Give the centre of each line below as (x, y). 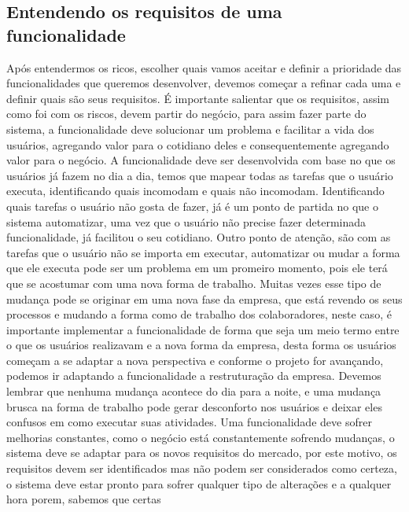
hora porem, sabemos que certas (84, 499)
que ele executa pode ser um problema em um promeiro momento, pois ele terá (197, 268)
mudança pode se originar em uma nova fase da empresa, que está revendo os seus (204, 298)
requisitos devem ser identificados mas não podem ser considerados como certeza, (202, 468)
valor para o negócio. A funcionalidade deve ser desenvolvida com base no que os (201, 160)
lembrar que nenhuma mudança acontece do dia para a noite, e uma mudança (194, 391)
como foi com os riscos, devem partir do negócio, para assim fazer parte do (186, 114)
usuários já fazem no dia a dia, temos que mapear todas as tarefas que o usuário (200, 175)
